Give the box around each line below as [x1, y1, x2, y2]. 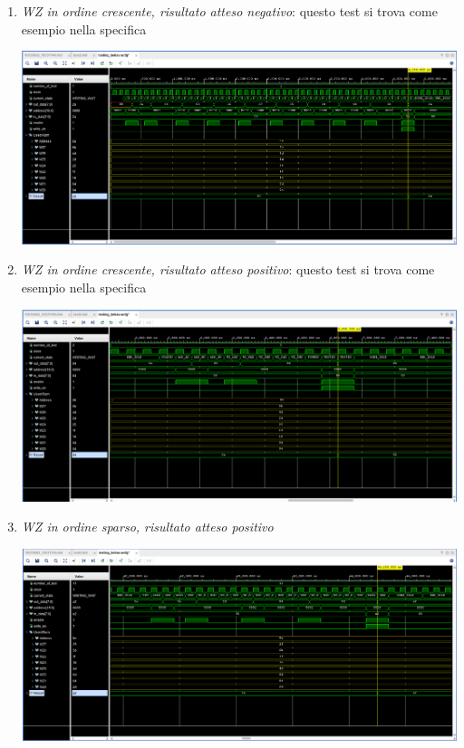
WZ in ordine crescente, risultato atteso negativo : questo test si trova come [21, 2, 438, 20]
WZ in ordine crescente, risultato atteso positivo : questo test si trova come [21, 260, 435, 279]
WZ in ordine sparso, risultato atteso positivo [21, 517, 274, 536]
